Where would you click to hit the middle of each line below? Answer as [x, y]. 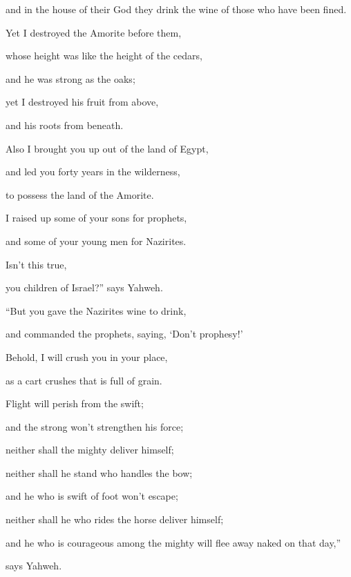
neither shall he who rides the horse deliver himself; [115, 519]
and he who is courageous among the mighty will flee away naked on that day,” [173, 542]
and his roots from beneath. [65, 125]
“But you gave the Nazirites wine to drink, [96, 310]
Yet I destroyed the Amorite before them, [94, 32]
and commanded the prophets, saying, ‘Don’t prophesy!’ [124, 334]
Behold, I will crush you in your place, [87, 356]
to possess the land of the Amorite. [80, 194]
